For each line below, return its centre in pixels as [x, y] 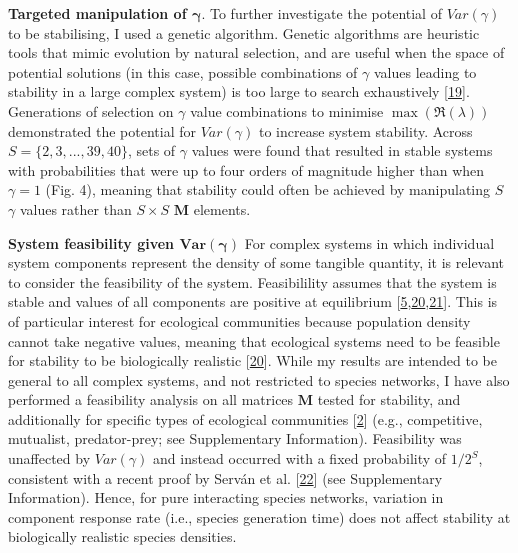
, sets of [151, 150]
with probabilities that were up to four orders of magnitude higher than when [246, 169]
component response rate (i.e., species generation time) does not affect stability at [259, 516]
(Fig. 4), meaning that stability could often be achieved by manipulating [268, 189]
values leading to [425, 71]
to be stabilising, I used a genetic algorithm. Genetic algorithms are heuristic [244, 32]
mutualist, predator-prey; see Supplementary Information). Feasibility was [235, 438]
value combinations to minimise [287, 110]
